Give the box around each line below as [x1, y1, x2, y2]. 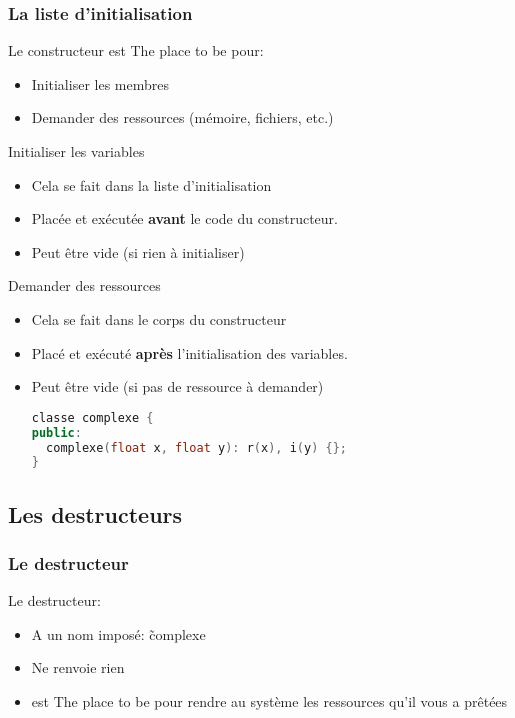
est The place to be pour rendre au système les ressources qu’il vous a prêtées [31, 691, 508, 712]
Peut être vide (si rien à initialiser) [31, 241, 245, 262]
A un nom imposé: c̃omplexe [31, 623, 206, 644]
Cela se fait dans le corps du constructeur [31, 308, 287, 329]
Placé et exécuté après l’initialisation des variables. [31, 342, 348, 363]
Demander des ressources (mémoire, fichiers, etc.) [31, 107, 334, 128]
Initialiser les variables [8, 141, 145, 161]
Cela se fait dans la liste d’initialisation [31, 174, 272, 195]
